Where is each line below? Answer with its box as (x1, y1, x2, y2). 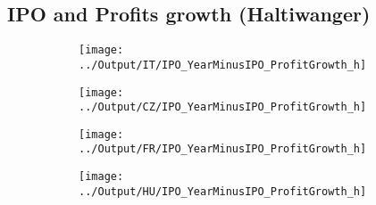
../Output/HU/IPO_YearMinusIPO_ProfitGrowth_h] (79, 184, 367, 198)
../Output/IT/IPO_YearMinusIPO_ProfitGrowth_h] (79, 58, 367, 71)
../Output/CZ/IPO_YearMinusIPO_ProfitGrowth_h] (79, 101, 367, 114)
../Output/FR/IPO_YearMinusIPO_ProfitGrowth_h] (79, 143, 367, 156)
